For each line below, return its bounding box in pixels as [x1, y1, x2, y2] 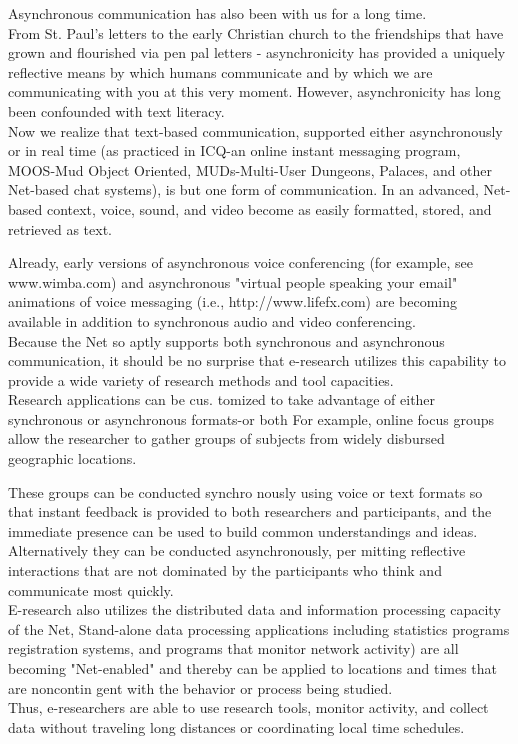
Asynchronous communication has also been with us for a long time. [8, 3, 427, 23]
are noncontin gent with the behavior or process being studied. [8, 677, 393, 698]
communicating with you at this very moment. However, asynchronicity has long [8, 81, 501, 102]
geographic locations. [8, 448, 137, 469]
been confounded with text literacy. [8, 100, 225, 121]
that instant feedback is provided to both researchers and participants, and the [8, 501, 492, 522]
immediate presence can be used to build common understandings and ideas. [8, 520, 478, 541]
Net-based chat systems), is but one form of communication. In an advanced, [8, 179, 479, 200]
